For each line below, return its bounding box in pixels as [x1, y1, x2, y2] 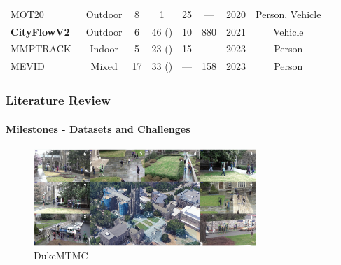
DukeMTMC [34, 248, 88, 263]
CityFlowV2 [11, 24, 70, 38]
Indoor [90, 41, 118, 56]
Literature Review [6, 92, 111, 109]
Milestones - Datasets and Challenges [6, 121, 190, 136]
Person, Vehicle [256, 6, 321, 21]
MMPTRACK [11, 41, 71, 56]
